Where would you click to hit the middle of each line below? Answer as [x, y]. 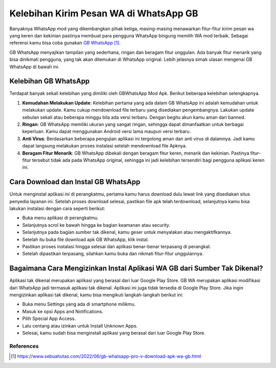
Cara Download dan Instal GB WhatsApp [75, 182]
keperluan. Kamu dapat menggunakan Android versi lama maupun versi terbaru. [107, 132]
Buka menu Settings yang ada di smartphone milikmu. [79, 304]
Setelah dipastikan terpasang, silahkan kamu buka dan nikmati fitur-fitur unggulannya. [113, 254]
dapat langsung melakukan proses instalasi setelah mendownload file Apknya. [105, 146]
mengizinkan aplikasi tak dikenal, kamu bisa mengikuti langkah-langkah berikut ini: [96, 295]
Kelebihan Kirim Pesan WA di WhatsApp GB [104, 13]
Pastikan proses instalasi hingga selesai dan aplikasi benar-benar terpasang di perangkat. [117, 246]
